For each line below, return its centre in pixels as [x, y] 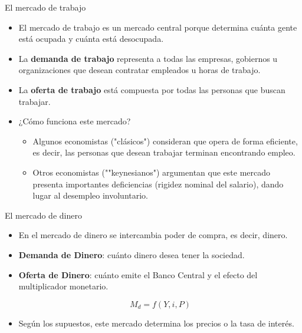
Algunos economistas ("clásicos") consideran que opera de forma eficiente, [165, 141]
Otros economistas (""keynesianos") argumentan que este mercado [151, 172]
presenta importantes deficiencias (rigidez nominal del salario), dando [158, 184]
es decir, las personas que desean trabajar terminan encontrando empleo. [164, 152]
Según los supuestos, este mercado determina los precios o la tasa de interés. [156, 323]
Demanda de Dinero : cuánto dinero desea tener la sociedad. [132, 254]
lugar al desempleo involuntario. [90, 195]
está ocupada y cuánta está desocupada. [91, 39]
